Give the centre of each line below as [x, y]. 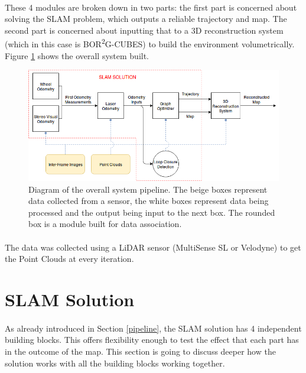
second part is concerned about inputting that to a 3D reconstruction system [144, 30]
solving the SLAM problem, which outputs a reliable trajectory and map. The [146, 19]
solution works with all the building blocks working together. [115, 363]
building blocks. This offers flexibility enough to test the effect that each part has [152, 340]
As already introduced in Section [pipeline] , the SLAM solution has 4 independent [153, 328]
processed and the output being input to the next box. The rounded [152, 212]
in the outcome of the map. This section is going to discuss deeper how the [140, 351]
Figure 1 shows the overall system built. [77, 55]
